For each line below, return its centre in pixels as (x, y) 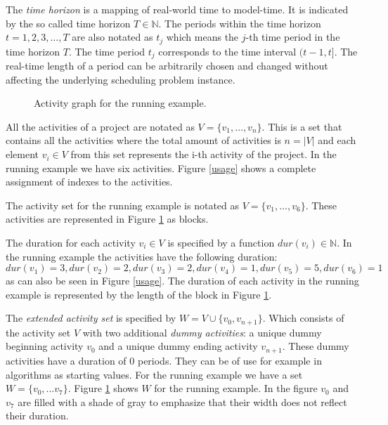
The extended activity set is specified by (91, 318)
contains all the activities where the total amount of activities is (143, 140)
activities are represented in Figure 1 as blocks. (107, 219)
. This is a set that (302, 126)
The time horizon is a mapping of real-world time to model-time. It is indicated (177, 9)
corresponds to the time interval (227, 51)
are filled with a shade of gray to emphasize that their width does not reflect (182, 401)
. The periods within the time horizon (240, 23)
